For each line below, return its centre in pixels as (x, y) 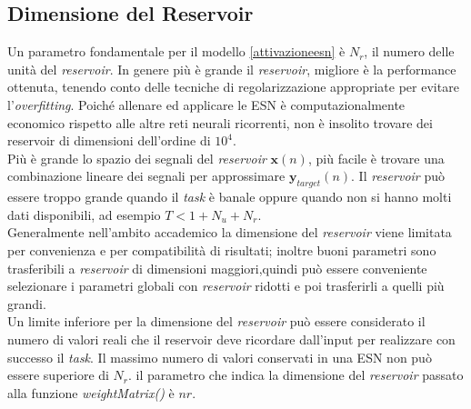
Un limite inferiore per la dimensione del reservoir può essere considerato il (216, 321)
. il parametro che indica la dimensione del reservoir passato (296, 375)
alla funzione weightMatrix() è (91, 392)
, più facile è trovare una (376, 158)
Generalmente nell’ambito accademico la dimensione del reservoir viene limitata (230, 232)
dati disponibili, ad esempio (84, 214)
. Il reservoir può (398, 176)
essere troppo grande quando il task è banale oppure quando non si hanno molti (230, 197)
